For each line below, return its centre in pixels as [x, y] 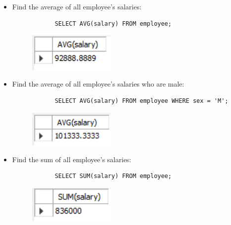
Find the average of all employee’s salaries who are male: [98, 84]
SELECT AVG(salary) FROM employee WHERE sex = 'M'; [141, 101]
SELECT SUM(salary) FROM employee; [113, 176]
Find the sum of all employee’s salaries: [72, 159]
